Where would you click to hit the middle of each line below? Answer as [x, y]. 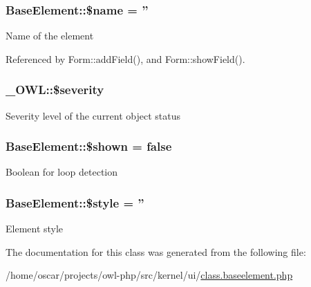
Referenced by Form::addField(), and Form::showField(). [125, 58]
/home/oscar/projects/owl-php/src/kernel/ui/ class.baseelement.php [149, 275]
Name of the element [50, 36]
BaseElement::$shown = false [89, 146]
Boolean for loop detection [62, 172]
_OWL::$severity [55, 90]
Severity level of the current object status [93, 115]
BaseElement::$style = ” [75, 202]
